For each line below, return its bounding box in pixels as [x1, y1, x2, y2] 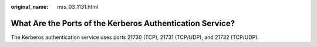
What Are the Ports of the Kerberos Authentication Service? [11, 18, 235, 28]
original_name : [11, 3, 49, 10]
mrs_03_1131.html [57, 3, 99, 10]
